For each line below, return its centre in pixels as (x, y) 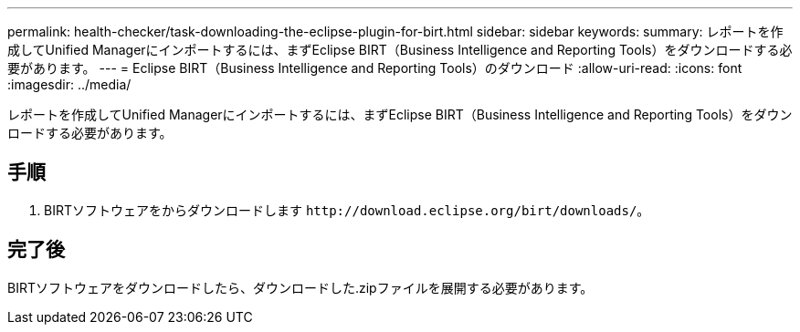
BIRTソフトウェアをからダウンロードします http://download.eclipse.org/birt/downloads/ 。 (347, 210)
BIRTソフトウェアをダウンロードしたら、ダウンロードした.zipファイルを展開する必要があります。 (300, 287)
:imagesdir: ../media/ (69, 84)
